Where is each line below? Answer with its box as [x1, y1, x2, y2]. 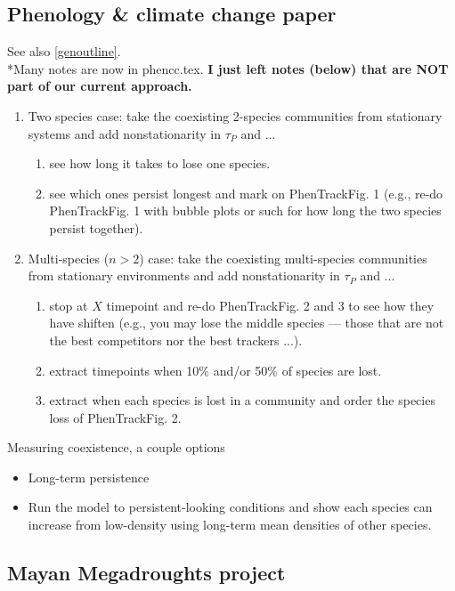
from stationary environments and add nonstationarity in [28, 266, 340, 285]
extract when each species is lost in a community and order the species [49, 391, 435, 409]
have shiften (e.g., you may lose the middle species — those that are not [49, 313, 444, 332]
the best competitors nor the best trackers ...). [49, 330, 303, 349]
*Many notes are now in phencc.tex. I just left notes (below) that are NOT [7, 59, 449, 77]
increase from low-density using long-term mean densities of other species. [28, 515, 432, 534]
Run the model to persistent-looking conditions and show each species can [28, 498, 433, 516]
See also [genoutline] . [7, 42, 121, 61]
